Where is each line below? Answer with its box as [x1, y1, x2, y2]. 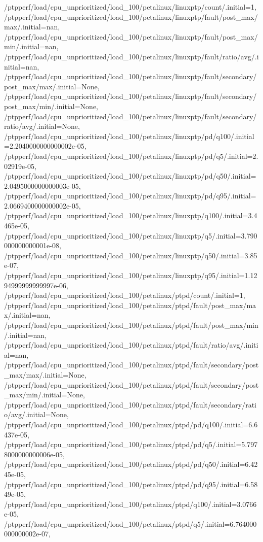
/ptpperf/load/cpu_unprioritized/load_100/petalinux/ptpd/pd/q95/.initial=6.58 [4, 479, 258, 489]
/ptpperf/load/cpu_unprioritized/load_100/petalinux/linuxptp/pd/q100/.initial [4, 130, 254, 141]
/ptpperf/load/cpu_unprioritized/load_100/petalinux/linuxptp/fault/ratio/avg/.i [4, 51, 259, 61]
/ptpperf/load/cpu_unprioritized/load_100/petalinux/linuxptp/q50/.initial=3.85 [4, 250, 257, 260]
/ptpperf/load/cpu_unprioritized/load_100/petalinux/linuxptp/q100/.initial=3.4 [4, 210, 257, 221]
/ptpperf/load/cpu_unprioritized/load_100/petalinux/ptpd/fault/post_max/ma [4, 299, 256, 310]
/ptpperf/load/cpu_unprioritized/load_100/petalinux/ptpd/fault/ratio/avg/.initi [4, 340, 258, 350]
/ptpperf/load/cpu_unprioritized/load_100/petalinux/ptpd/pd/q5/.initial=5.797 [4, 439, 258, 450]
